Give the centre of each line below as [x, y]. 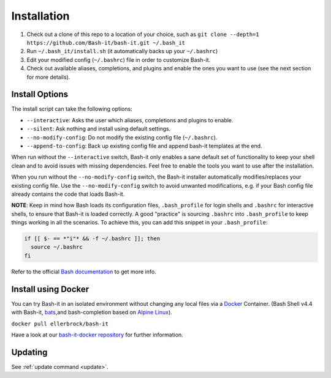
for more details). [48, 77]
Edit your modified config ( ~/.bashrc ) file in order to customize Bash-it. [119, 60]
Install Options [40, 94]
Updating [29, 352]
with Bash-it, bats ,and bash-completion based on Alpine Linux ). [92, 313]
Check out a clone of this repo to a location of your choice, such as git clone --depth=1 [143, 34]
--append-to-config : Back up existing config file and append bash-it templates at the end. [145, 146]
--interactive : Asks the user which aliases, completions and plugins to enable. [130, 120]
